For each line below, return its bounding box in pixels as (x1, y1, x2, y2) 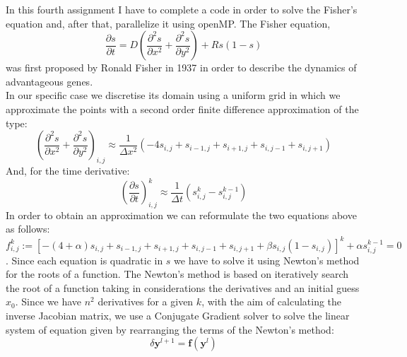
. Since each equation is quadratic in (6, 252, 163, 267)
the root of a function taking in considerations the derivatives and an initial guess (6, 280, 360, 295)
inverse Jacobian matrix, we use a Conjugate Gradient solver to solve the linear (6, 308, 350, 323)
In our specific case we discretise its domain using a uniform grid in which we (6, 88, 341, 103)
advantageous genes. (6, 74, 93, 88)
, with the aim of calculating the (201, 294, 342, 309)
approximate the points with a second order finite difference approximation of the (6, 101, 359, 116)
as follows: (6, 221, 50, 236)
